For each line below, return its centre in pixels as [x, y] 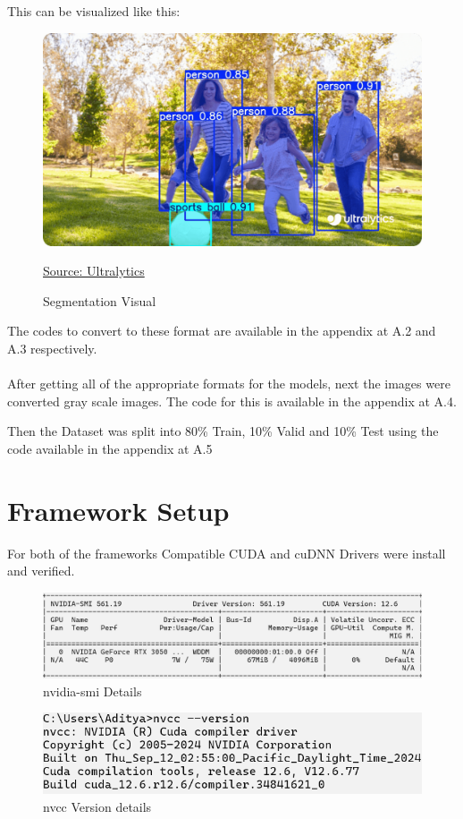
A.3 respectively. [52, 349]
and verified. [41, 571]
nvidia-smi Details [93, 691]
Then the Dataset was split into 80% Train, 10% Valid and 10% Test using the [223, 431]
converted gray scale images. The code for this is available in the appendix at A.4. [232, 401]
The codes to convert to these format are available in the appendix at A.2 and [222, 331]
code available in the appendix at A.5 [110, 449]
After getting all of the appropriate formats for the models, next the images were [229, 384]
